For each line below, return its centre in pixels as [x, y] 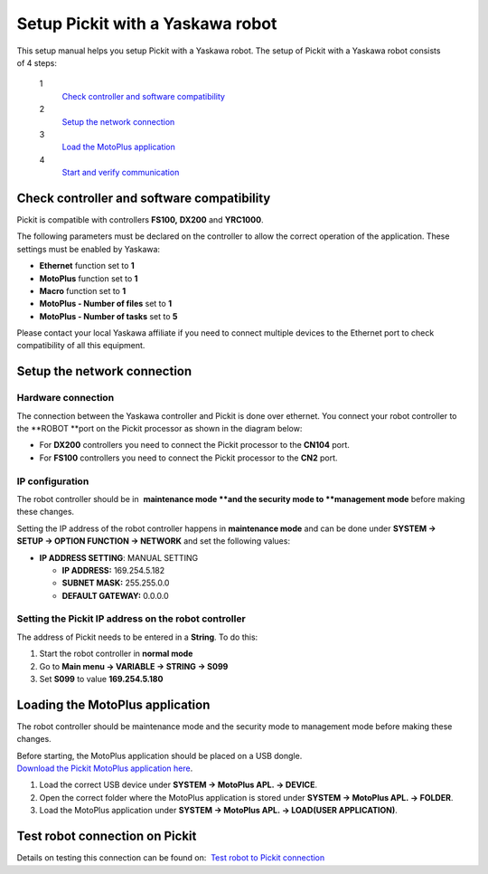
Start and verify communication [121, 173]
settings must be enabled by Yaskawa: [89, 249]
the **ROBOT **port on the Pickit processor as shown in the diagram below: [160, 429]
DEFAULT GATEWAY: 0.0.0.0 [115, 595]
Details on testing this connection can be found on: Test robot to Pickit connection [171, 858]
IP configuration [53, 481]
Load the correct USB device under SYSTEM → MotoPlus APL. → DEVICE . [178, 785]
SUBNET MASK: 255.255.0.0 [116, 583]
